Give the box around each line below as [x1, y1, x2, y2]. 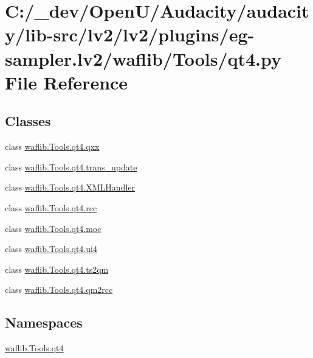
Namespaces [5, 313, 83, 332]
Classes [5, 111, 51, 130]
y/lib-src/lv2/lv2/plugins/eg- [5, 22, 255, 47]
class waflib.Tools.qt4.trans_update [5, 160, 137, 173]
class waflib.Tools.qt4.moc [5, 222, 101, 234]
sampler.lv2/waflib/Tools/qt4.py [5, 46, 282, 71]
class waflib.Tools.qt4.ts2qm [5, 262, 109, 275]
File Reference [5, 69, 128, 94]
